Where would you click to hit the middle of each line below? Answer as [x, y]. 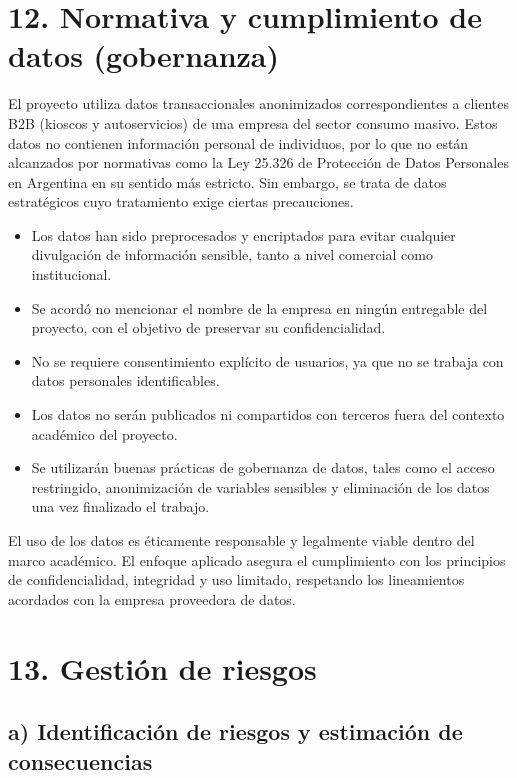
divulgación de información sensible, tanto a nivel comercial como [232, 254]
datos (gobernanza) [144, 55]
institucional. [71, 274]
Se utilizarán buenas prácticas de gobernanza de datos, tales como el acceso [263, 467]
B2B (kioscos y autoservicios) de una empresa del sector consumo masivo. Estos [253, 122]
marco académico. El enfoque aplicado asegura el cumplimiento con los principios [257, 559]
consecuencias [80, 760]
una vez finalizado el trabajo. [120, 506]
